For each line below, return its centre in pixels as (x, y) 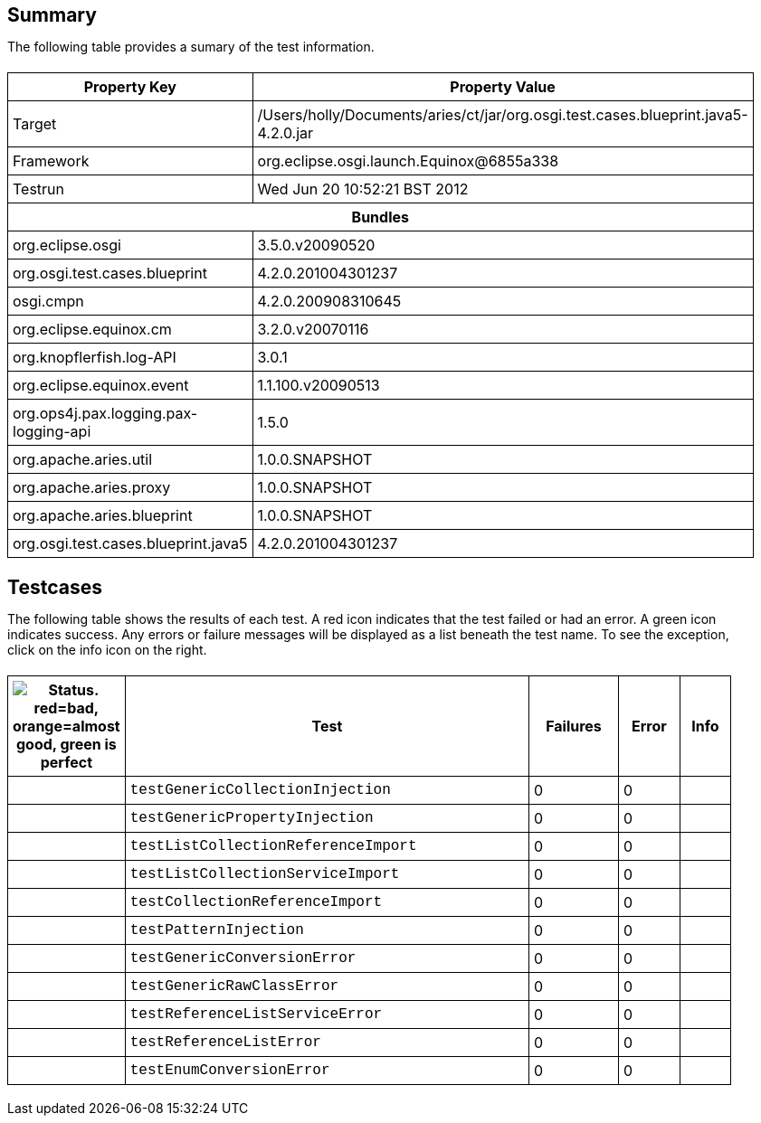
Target (35, 124)
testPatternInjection (217, 930)
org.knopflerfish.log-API (95, 357)
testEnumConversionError (230, 1071)
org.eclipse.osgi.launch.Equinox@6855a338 (408, 161)
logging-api (52, 431)
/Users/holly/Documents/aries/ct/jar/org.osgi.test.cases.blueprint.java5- (503, 115)
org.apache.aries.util (83, 459)
